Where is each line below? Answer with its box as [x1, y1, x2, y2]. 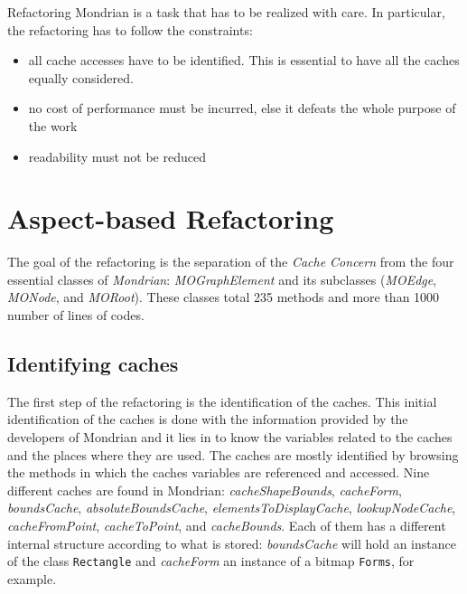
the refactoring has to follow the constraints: [7, 20, 253, 39]
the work [28, 116, 78, 135]
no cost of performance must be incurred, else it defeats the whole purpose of [28, 99, 456, 118]
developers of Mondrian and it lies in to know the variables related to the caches [7, 428, 453, 447]
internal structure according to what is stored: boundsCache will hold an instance [7, 533, 456, 552]
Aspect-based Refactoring [7, 200, 334, 237]
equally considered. [28, 68, 134, 87]
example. [7, 569, 57, 588]
